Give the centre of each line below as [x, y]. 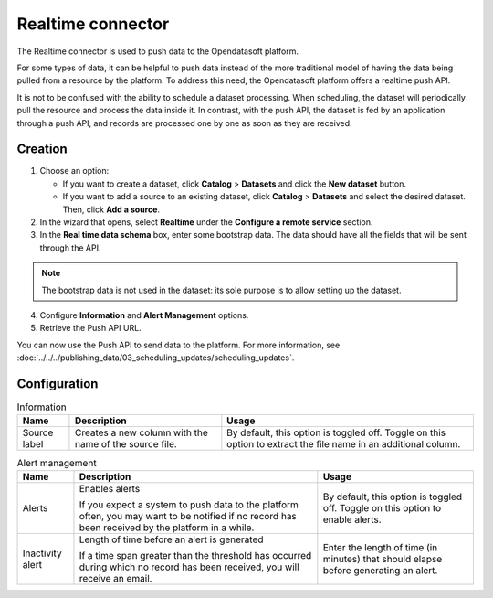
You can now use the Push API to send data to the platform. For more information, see [178, 345]
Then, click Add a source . [111, 209]
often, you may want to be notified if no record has [188, 516]
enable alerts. [352, 519]
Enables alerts [110, 488]
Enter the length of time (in [380, 547]
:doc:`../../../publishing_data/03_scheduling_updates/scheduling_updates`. [156, 358]
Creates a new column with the [142, 432]
